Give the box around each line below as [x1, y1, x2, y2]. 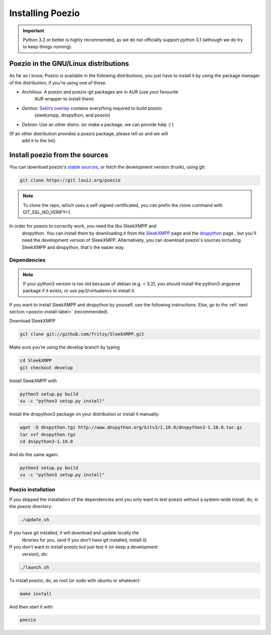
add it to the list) [22, 138, 56, 144]
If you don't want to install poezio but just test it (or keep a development [9, 544, 158, 550]
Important [23, 28, 45, 34]
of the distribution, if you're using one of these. [9, 79, 107, 85]
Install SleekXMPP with [9, 377, 57, 384]
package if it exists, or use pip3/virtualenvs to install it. [23, 288, 135, 294]
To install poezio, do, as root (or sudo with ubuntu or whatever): [9, 577, 141, 583]
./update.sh [20, 517, 50, 522]
